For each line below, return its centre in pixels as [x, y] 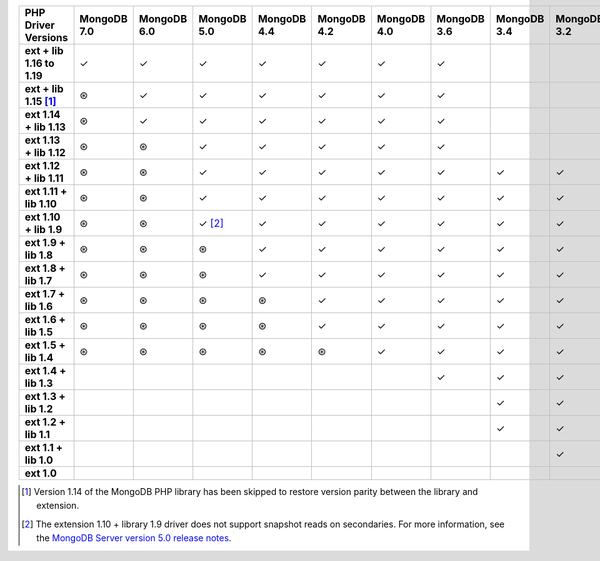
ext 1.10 [42, 217]
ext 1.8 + [45, 268]
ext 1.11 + [46, 191]
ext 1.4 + [45, 370]
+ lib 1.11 [44, 178]
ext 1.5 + [45, 345]
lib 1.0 [39, 460]
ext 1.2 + [45, 422]
